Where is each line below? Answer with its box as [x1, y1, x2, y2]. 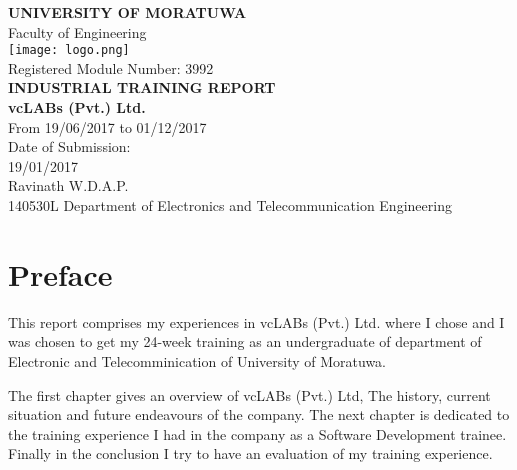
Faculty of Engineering [8, 21, 147, 42]
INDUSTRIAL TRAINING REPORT [8, 77, 276, 98]
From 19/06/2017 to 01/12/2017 [8, 116, 207, 137]
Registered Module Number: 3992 [8, 57, 214, 78]
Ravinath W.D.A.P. [8, 175, 129, 196]
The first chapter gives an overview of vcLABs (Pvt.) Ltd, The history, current [8, 384, 491, 405]
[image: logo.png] [8, 43, 130, 58]
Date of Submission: [8, 136, 131, 157]
